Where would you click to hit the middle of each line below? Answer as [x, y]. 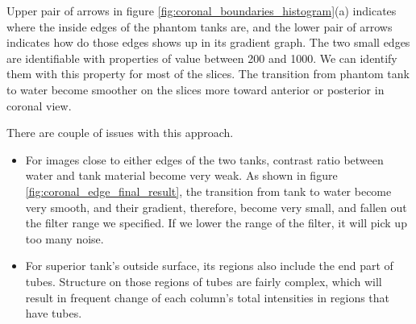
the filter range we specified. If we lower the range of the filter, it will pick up [216, 223]
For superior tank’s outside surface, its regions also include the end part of [209, 266]
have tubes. [54, 313]
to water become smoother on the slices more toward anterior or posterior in [196, 89]
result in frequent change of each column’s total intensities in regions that [208, 297]
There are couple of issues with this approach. [120, 133]
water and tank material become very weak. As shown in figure [181, 175]
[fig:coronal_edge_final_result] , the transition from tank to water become [208, 191]
